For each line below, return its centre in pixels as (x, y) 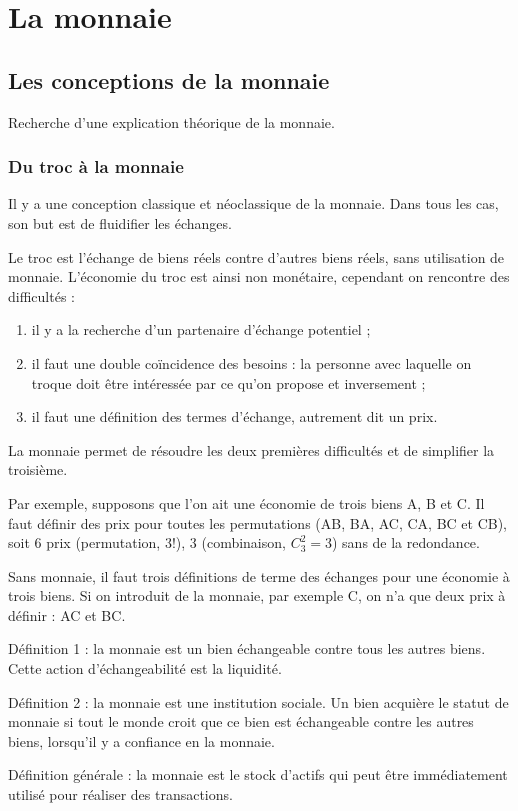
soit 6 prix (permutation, (84, 542)
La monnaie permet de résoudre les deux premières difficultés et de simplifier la (251, 449)
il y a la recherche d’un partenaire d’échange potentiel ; (201, 329)
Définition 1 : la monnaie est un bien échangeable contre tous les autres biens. (247, 648)
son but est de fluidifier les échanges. (120, 222)
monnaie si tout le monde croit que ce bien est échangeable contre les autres (241, 721)
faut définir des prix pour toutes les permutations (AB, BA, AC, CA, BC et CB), (257, 522)
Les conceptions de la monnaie (169, 79)
